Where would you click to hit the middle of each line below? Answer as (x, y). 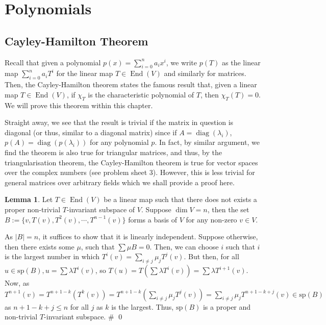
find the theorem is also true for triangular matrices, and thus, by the (114, 152)
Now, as (17, 283)
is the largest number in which (52, 256)
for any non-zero (211, 219)
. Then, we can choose (184, 246)
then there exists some (40, 246)
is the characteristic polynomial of (141, 94)
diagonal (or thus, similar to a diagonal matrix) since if (91, 132)
